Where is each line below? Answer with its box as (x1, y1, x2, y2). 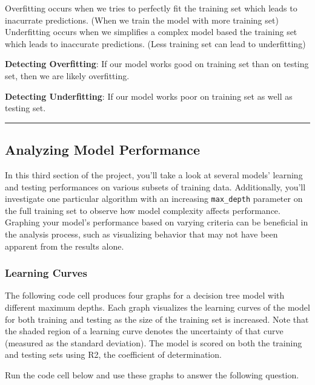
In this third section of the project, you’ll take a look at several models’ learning (5, 168, 303, 181)
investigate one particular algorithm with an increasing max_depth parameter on (5, 192, 303, 205)
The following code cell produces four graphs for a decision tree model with (5, 289, 285, 302)
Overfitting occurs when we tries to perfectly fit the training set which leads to (5, 2, 297, 14)
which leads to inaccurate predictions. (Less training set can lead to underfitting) (5, 37, 306, 50)
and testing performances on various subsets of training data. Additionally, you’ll (5, 180, 306, 193)
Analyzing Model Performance (5, 140, 201, 159)
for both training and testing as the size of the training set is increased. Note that (5, 312, 309, 325)
